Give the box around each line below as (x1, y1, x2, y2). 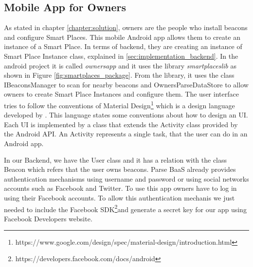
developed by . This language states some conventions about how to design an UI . (4, 110, 248, 120)
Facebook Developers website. (4, 213, 92, 223)
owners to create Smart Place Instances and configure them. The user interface (4, 89, 239, 99)
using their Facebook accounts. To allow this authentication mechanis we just (4, 192, 235, 202)
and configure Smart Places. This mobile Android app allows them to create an (4, 32, 240, 42)
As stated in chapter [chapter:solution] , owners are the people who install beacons (4, 22, 248, 33)
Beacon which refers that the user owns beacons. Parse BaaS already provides (4, 164, 236, 174)
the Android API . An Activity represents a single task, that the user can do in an (4, 129, 248, 139)
